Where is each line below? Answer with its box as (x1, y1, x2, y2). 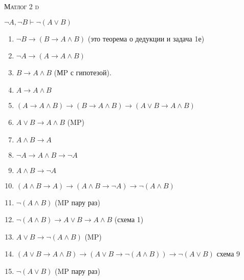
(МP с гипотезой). (54, 67, 112, 78)
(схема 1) (114, 214, 144, 225)
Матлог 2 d (4, 1, 39, 12)
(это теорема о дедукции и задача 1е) (87, 33, 205, 44)
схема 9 (216, 248, 240, 259)
